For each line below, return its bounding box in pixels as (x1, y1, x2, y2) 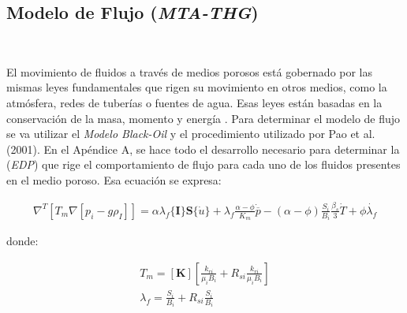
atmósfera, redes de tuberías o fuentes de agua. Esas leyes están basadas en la (6, 94, 383, 110)
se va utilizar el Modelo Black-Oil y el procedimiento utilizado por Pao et (6, 125, 360, 142)
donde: (6, 233, 39, 249)
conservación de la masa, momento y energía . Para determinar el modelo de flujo (6, 110, 401, 126)
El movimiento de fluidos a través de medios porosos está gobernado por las (6, 63, 373, 80)
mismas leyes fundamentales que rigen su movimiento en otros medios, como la (6, 79, 387, 95)
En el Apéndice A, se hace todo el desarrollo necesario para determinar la (43, 140, 400, 157)
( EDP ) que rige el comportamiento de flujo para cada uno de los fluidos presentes (6, 156, 401, 173)
